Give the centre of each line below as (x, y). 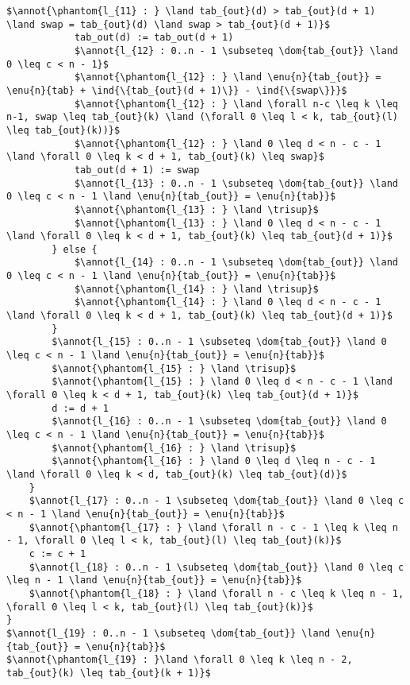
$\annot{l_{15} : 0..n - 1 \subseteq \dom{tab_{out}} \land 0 (219, 342)
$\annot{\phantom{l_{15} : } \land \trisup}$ (174, 368)
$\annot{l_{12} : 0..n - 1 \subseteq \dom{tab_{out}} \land (236, 50)
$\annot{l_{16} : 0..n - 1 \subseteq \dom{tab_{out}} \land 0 (219, 422)
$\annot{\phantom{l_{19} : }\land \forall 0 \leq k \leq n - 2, (180, 660)
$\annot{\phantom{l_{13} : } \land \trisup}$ (196, 209)
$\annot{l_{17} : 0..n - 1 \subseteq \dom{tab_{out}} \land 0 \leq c (216, 501)
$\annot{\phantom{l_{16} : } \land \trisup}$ (174, 448)
